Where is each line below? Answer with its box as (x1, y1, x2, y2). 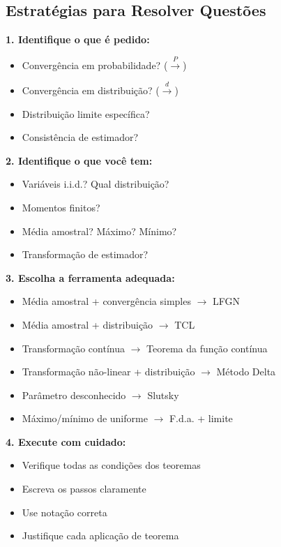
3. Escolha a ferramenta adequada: (6, 270, 175, 285)
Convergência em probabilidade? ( (22, 57, 168, 72)
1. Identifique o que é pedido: (6, 32, 150, 47)
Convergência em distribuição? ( (22, 82, 160, 97)
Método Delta (216, 364, 276, 379)
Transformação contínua (22, 340, 125, 355)
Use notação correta (22, 504, 107, 519)
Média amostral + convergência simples (22, 294, 191, 308)
